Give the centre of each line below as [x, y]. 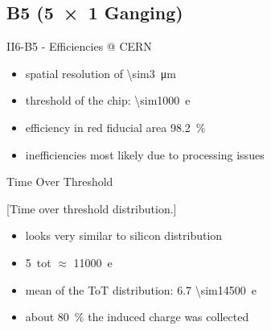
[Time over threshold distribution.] [92, 208]
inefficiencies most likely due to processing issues [145, 154]
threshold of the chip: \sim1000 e [108, 100]
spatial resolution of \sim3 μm [101, 73]
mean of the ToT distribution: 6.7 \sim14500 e [141, 289]
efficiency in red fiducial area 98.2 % [115, 127]
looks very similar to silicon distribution [124, 235]
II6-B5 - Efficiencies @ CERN [79, 46]
